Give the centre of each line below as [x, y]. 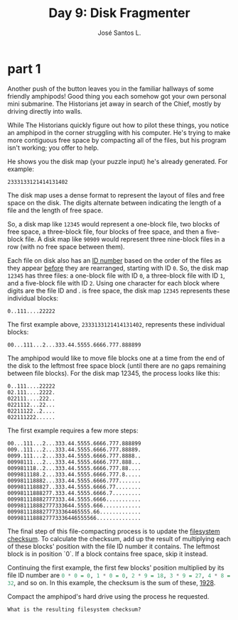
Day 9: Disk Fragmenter [119, 13]
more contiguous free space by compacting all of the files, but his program [117, 140]
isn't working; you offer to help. [53, 148]
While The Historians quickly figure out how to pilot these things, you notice [118, 125]
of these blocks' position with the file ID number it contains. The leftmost [114, 546]
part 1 [24, 69]
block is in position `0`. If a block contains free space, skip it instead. [108, 554]
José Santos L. [119, 33]
